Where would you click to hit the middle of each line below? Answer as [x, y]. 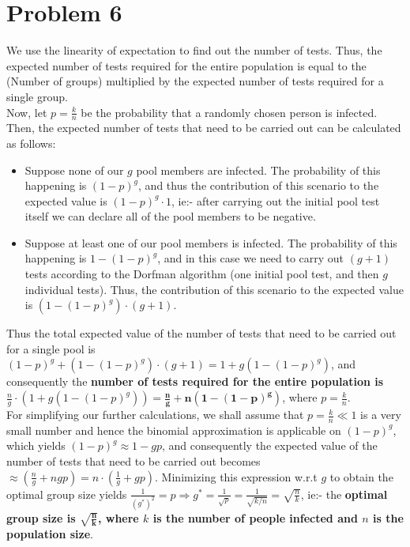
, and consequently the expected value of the [269, 445]
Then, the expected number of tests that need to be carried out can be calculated [204, 128]
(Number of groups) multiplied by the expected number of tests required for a [195, 81]
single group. [37, 96]
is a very [381, 415]
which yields [36, 445]
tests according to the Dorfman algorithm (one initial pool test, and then [202, 274]
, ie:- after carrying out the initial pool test [276, 200]
